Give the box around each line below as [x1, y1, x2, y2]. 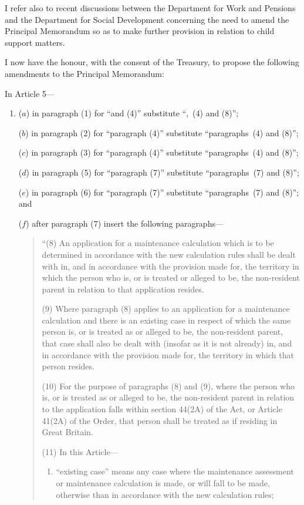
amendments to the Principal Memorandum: [5, 67, 164, 79]
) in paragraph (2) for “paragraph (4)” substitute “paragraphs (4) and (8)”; [25, 126, 299, 139]
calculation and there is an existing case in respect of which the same [42, 314, 291, 326]
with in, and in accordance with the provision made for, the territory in [42, 260, 299, 272]
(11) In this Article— [42, 445, 119, 457]
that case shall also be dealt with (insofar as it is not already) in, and [42, 337, 292, 349]
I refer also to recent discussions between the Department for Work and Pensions [5, 2, 296, 14]
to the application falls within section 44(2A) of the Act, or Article [42, 403, 282, 415]
